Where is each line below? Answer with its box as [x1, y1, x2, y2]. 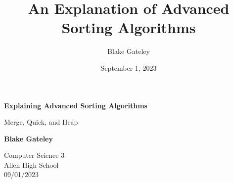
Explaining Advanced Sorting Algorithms [4, 100, 147, 110]
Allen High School [4, 159, 59, 170]
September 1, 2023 [100, 62, 157, 73]
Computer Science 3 [4, 150, 65, 160]
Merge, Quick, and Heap [4, 117, 78, 127]
